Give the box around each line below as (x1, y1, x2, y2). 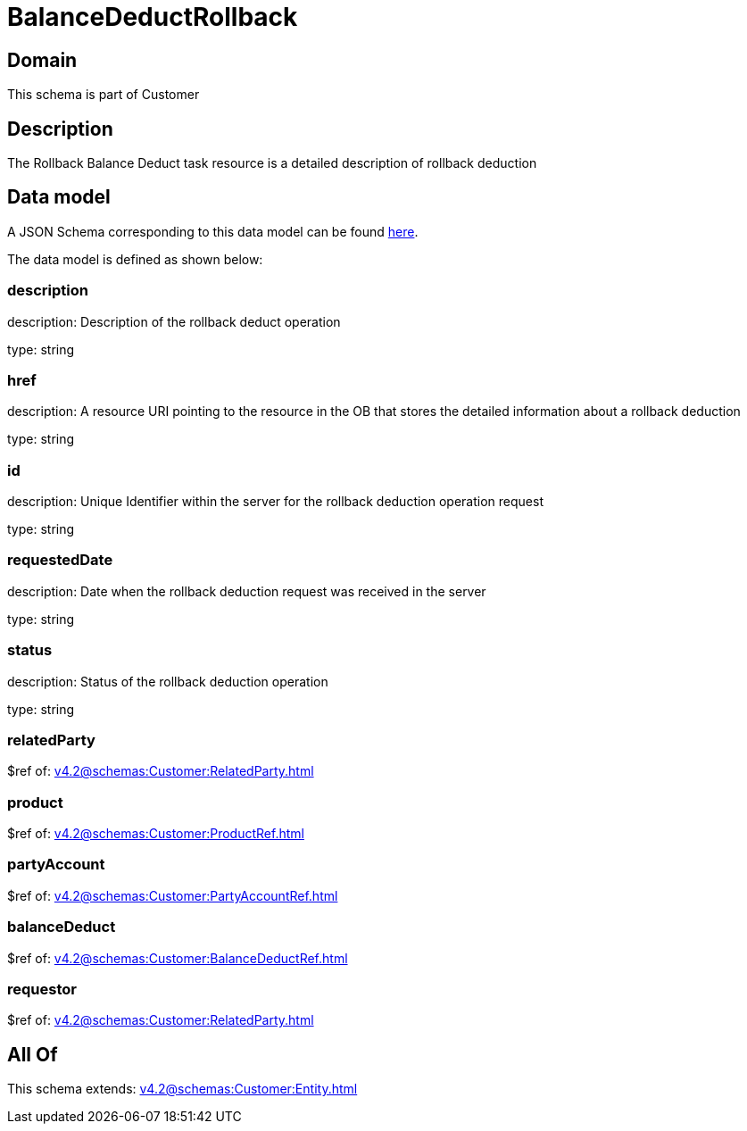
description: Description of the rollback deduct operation (7, 313, 341, 329)
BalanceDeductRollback (7, 2, 298, 32)
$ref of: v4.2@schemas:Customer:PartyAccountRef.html (7, 887, 338, 903)
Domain (7, 48, 78, 71)
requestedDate (7, 551, 113, 570)
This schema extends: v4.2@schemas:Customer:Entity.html (7, 1081, 358, 1097)
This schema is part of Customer (7, 87, 200, 103)
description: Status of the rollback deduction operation (7, 673, 328, 689)
